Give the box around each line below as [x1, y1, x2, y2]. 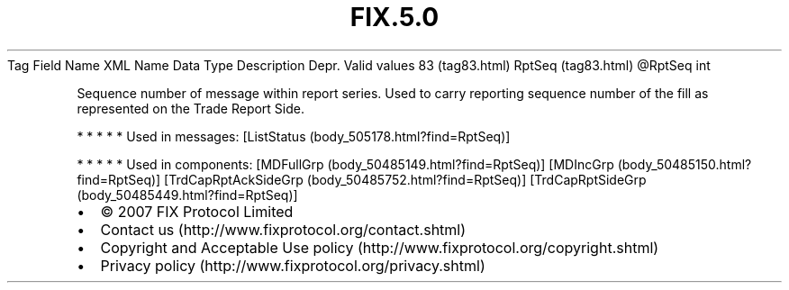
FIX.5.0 [349, 2, 440, 32]
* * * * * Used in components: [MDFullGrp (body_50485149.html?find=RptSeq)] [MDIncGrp [77, 156, 614, 172]
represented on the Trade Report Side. [77, 100, 304, 116]
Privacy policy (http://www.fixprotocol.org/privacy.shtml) [100, 256, 485, 275]
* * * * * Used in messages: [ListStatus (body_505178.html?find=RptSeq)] [77, 128, 511, 144]
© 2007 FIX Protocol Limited [100, 202, 294, 221]
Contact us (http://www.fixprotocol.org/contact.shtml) [100, 220, 467, 239]
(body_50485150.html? [617, 156, 752, 172]
